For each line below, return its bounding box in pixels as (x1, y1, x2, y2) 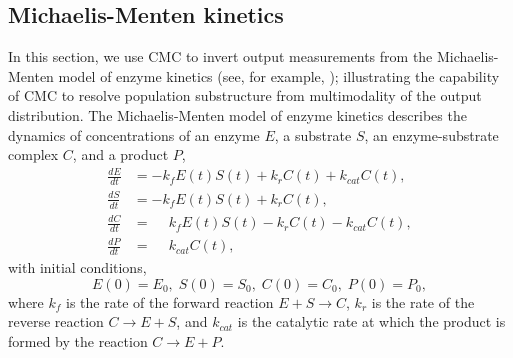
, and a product (72, 144, 169, 165)
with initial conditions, (8, 257, 147, 278)
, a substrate (274, 124, 352, 145)
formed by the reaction (8, 331, 148, 352)
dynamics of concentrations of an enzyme (8, 124, 260, 145)
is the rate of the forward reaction (66, 291, 274, 312)
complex (8, 144, 59, 165)
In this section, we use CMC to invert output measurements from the (8, 46, 433, 67)
